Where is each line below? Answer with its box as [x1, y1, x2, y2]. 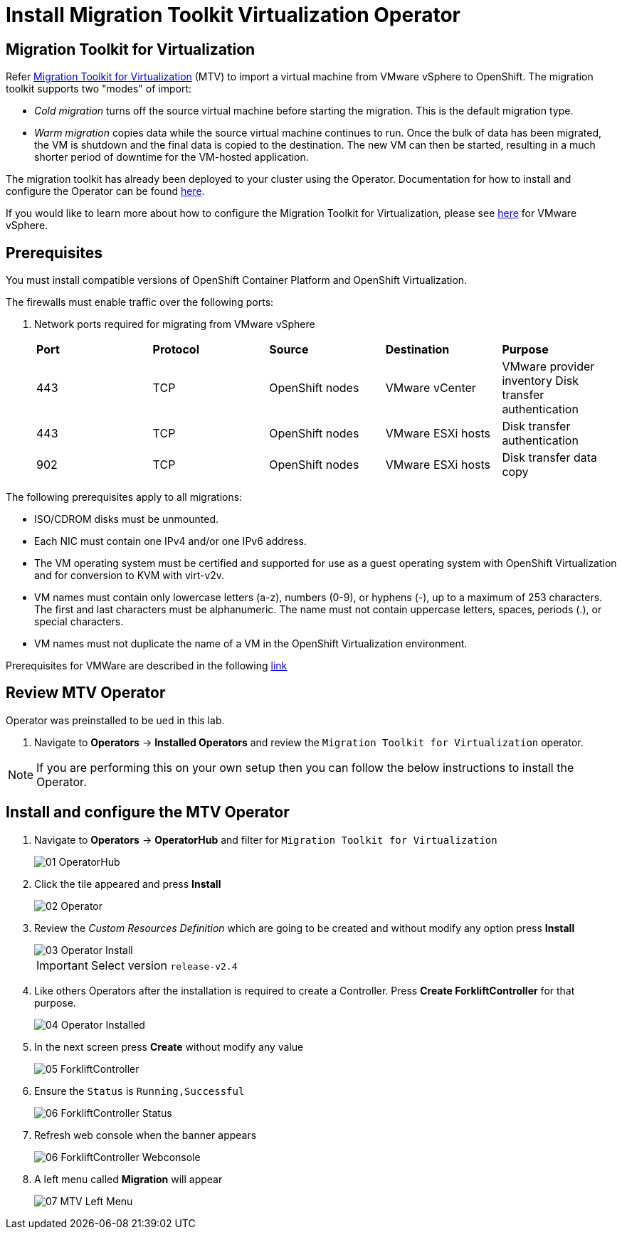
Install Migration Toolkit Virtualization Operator [6, 3, 460, 27]
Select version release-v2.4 [90, 958, 238, 972]
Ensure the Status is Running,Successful [34, 1084, 245, 1097]
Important [36, 958, 88, 972]
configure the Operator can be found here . [6, 185, 205, 198]
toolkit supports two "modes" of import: [6, 83, 192, 95]
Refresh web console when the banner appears [34, 1128, 257, 1141]
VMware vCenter [385, 381, 476, 396]
